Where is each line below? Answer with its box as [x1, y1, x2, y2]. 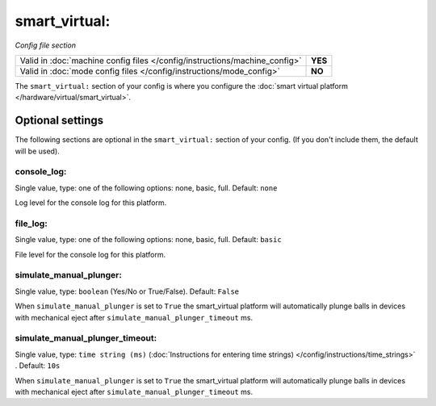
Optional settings [15, 114, 104, 128]
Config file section [15, 40, 77, 50]
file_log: [15, 218, 48, 229]
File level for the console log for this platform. [15, 249, 166, 259]
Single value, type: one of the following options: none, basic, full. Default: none [15, 182, 278, 193]
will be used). [15, 146, 60, 156]
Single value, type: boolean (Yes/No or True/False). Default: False [15, 287, 240, 296]
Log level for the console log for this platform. [15, 198, 167, 207]
